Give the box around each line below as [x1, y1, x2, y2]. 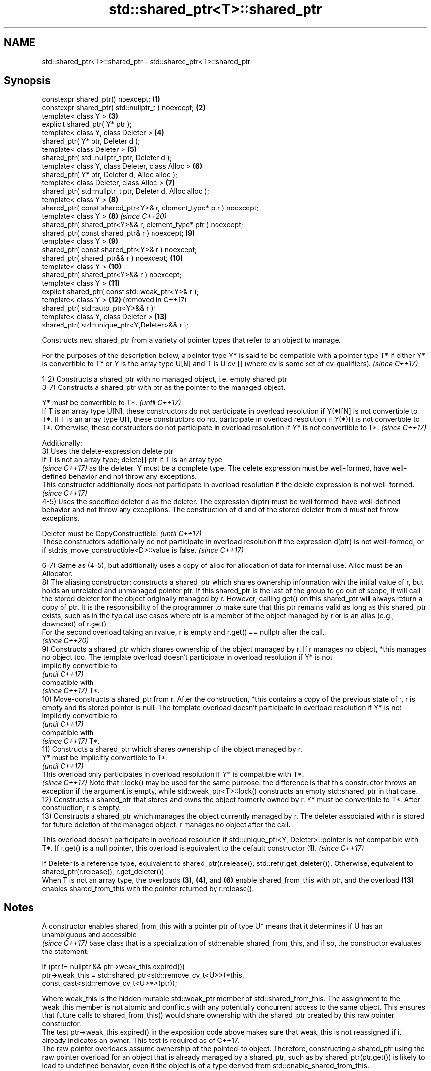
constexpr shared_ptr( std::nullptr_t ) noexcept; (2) [42, 103, 206, 112]
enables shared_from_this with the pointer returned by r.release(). [42, 884, 254, 893]
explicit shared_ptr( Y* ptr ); [42, 120, 132, 129]
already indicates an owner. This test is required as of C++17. [42, 1036, 240, 1045]
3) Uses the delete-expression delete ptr [42, 447, 173, 456]
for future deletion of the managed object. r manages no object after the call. [42, 820, 291, 829]
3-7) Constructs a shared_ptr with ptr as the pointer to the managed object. [42, 383, 286, 392]
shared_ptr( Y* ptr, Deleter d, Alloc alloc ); [42, 170, 178, 179]
